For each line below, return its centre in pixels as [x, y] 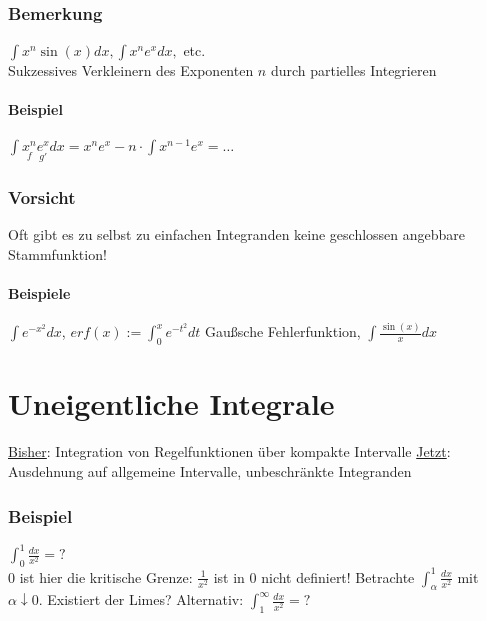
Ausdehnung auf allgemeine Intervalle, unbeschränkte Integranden [210, 471]
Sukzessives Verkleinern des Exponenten [131, 70]
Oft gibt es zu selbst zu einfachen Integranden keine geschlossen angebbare [237, 234]
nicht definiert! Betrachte [338, 576]
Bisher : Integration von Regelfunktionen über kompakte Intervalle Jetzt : [229, 451]
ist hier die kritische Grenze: [106, 576]
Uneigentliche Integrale [171, 403]
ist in [229, 576]
